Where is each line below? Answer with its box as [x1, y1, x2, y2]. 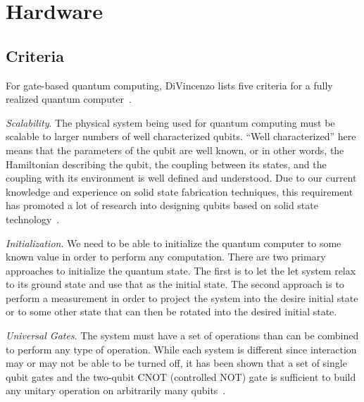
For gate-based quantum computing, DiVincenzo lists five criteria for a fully [6, 77, 333, 92]
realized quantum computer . [6, 92, 132, 106]
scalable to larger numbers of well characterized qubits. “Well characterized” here [6, 129, 356, 144]
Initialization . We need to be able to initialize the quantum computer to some [6, 235, 341, 250]
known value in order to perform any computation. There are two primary [6, 249, 326, 264]
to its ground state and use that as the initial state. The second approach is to [6, 277, 344, 291]
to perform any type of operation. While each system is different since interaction [6, 341, 357, 356]
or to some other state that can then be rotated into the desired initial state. [6, 304, 337, 319]
